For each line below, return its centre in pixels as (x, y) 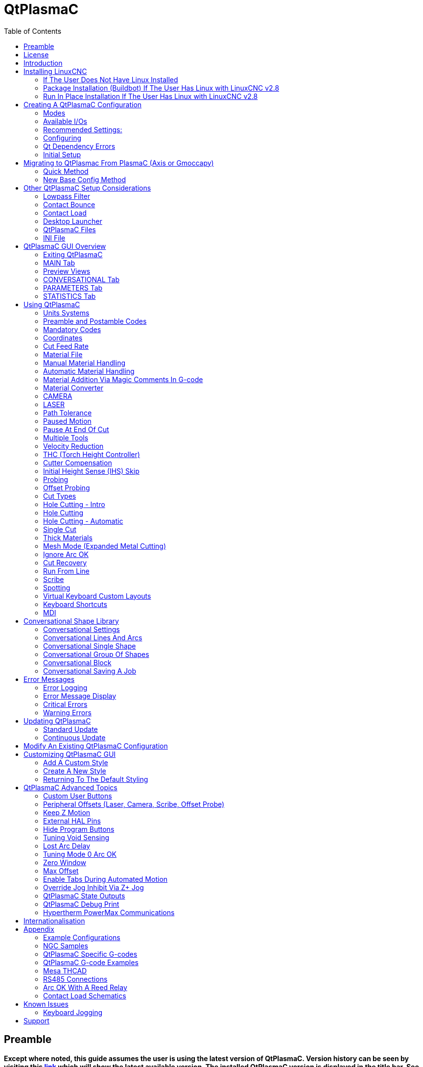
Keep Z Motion (67, 812)
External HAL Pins (72, 821)
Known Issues (46, 1004)
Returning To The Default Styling (96, 779)
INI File (54, 238)
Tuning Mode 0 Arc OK (80, 854)
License (36, 54)
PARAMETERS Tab (73, 288)
